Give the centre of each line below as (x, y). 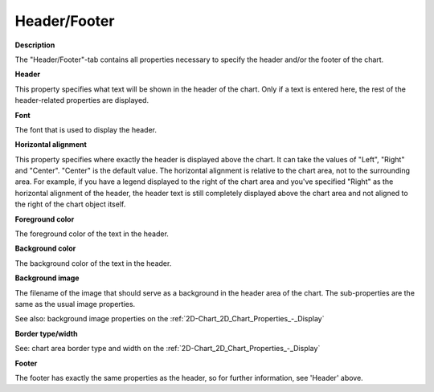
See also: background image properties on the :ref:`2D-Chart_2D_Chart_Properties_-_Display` (170, 319)
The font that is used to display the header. (86, 129)
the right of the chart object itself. (70, 204)
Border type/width (46, 333)
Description (35, 45)
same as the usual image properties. (75, 304)
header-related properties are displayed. (82, 100)
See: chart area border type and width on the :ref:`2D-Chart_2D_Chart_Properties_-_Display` (168, 349)
